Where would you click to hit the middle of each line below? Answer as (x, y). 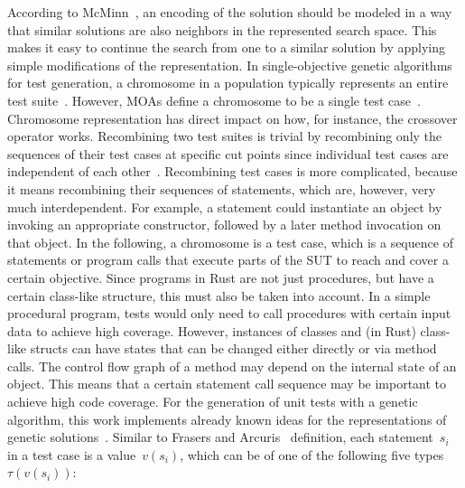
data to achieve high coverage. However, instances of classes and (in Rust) (212, 330)
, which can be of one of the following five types (312, 454)
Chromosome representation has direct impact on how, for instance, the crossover (232, 118)
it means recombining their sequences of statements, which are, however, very (222, 188)
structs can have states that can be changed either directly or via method (233, 348)
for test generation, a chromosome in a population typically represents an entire (228, 83)
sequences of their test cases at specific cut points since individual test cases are (228, 153)
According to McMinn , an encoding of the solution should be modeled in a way (230, 12)
